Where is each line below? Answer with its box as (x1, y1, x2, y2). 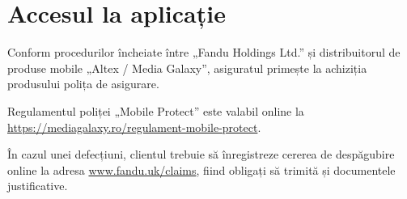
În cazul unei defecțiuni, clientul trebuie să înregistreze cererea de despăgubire (7, 146, 395, 163)
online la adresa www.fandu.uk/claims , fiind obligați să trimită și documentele (7, 161, 396, 178)
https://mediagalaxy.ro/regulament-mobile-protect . (7, 118, 261, 135)
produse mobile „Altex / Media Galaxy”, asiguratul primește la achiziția (7, 59, 367, 76)
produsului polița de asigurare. (7, 75, 159, 92)
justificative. (7, 177, 68, 194)
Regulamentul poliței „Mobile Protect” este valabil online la (7, 102, 304, 119)
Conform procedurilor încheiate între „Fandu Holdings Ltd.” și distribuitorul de (7, 44, 401, 61)
